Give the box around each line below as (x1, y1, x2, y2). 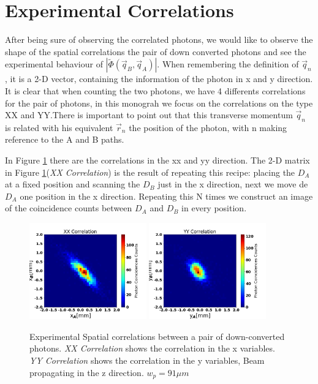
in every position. (181, 201, 247, 214)
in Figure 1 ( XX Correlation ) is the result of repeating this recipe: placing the (5, 165, 295, 178)
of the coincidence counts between (5, 201, 132, 214)
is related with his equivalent (5, 121, 113, 134)
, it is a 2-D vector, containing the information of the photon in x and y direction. (5, 72, 313, 85)
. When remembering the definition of (157, 58, 299, 70)
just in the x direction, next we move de (157, 178, 308, 190)
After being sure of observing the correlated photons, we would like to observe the (5, 33, 313, 46)
